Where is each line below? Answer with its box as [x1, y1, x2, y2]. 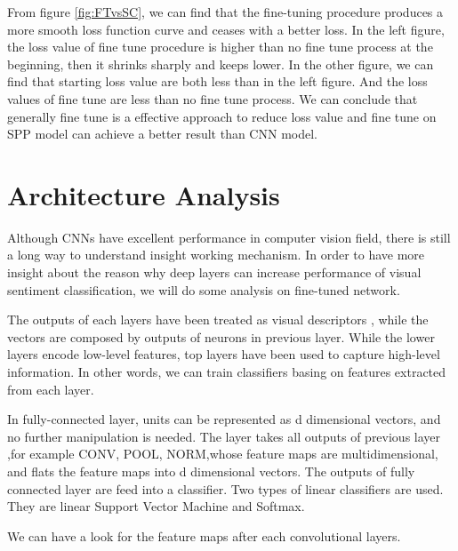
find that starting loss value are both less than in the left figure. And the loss [7, 72, 428, 91]
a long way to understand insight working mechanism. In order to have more [7, 245, 425, 264]
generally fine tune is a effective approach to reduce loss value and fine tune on [7, 107, 437, 125]
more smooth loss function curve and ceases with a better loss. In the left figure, [7, 20, 445, 38]
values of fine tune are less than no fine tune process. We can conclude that [7, 89, 418, 108]
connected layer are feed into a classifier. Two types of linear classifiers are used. [7, 479, 444, 498]
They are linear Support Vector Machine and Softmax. [7, 497, 305, 515]
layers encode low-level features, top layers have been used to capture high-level [7, 345, 440, 363]
